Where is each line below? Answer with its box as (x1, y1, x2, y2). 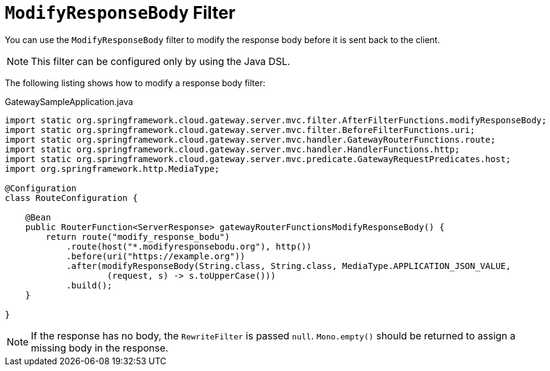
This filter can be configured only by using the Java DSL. (31, 55, 290, 67)
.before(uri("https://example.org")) (66, 251, 246, 261)
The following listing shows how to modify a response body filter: (5, 77, 266, 88)
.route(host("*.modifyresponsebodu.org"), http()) (66, 241, 312, 251)
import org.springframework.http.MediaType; (5, 163, 220, 174)
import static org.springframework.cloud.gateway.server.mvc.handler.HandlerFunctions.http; (5, 144, 460, 154)
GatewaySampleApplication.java (5, 96, 133, 107)
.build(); (66, 280, 113, 290)
